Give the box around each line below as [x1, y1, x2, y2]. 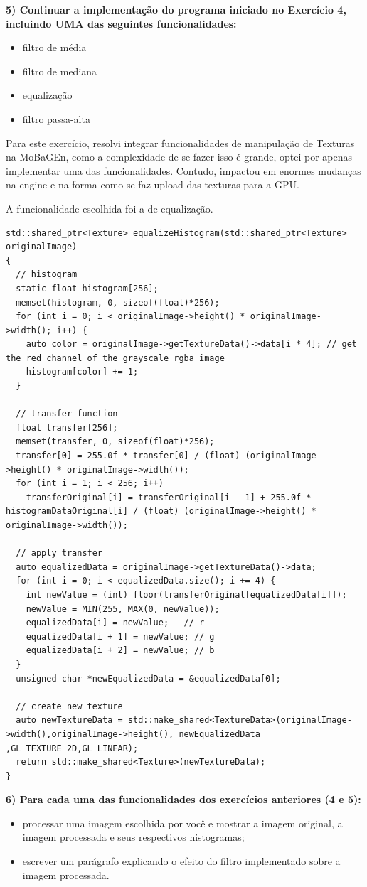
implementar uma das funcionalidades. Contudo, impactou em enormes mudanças [6, 163, 361, 178]
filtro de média [22, 40, 87, 55]
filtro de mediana [22, 63, 97, 78]
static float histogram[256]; [16, 283, 159, 294]
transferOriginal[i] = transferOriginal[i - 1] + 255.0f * [26, 492, 312, 502]
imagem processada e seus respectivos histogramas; [22, 829, 245, 844]
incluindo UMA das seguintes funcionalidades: [6, 16, 237, 31]
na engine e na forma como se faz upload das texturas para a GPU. [6, 177, 299, 192]
